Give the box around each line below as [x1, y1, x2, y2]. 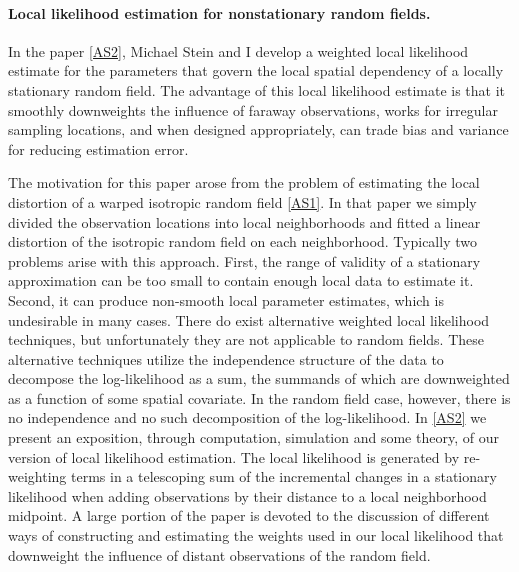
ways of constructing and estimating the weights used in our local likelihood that [8, 525, 504, 546]
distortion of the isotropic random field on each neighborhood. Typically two [8, 231, 477, 252]
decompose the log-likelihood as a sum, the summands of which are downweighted [8, 368, 510, 389]
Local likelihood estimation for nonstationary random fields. [8, 2, 431, 23]
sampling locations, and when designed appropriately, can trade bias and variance [8, 119, 509, 140]
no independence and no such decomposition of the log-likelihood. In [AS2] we [8, 407, 487, 428]
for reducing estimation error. [8, 138, 189, 159]
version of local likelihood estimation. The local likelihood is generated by [8, 446, 460, 467]
